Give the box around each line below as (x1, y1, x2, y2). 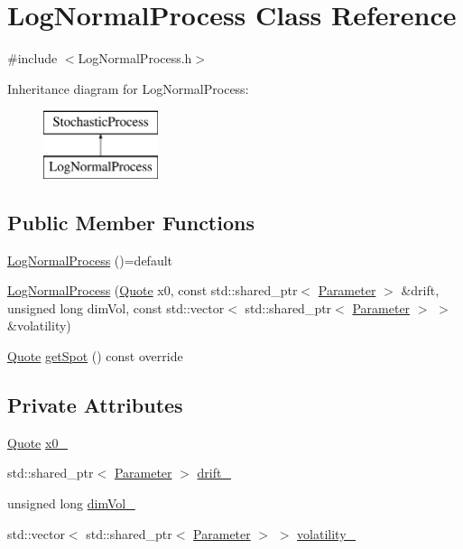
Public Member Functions (7, 208, 255, 236)
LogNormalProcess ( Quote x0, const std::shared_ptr (7, 281, 298, 300)
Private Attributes (7, 391, 183, 419)
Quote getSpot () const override (7, 347, 183, 366)
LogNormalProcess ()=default (7, 250, 173, 269)
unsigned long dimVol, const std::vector (7, 298, 225, 317)
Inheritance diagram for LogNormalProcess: (7, 79, 249, 98)
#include (7, 49, 58, 68)
